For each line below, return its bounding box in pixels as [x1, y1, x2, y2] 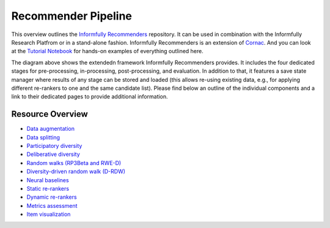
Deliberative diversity [26, 150, 81, 158]
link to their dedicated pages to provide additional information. [11, 93, 168, 100]
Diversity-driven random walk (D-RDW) [26, 168, 125, 175]
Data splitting [26, 133, 61, 141]
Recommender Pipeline [11, 9, 133, 23]
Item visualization [26, 211, 71, 218]
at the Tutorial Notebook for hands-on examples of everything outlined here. [11, 48, 204, 55]
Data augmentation [26, 125, 75, 133]
